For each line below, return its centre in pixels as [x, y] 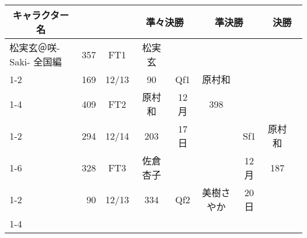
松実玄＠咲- [35, 47]
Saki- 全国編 [36, 62]
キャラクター [41, 15]
